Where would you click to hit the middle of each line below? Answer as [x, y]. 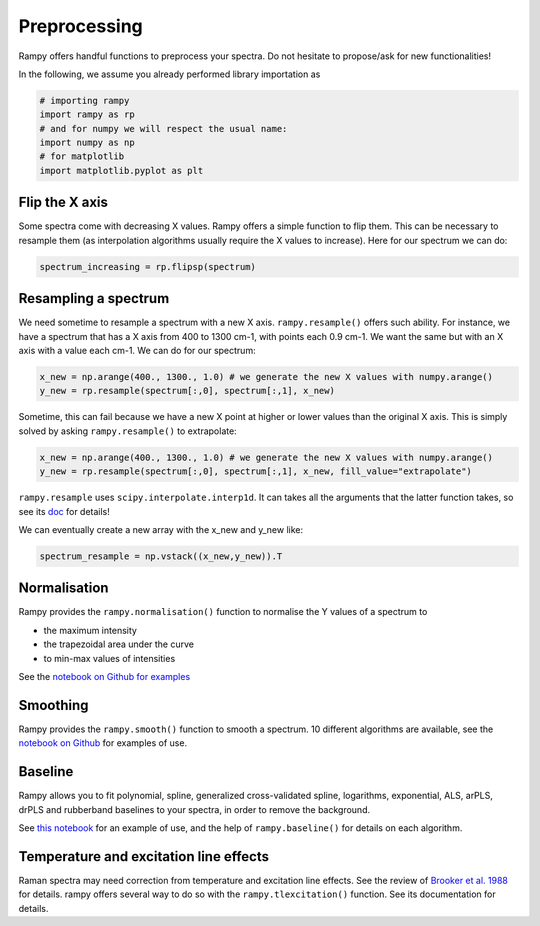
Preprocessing [81, 26]
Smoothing [53, 705]
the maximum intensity [90, 630]
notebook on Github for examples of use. [103, 743]
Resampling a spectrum [94, 298]
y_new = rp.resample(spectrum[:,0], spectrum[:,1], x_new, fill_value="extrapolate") [255, 471]
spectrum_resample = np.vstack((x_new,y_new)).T [161, 556]
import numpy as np [87, 143]
